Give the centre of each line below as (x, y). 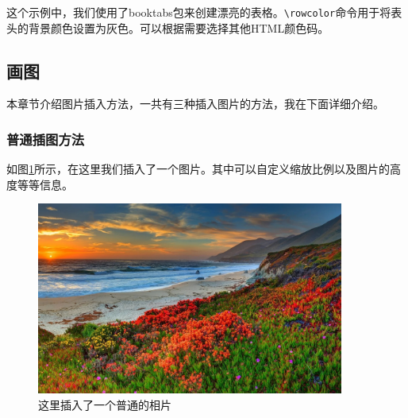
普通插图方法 (46, 139)
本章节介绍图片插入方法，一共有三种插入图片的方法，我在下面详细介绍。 (195, 104)
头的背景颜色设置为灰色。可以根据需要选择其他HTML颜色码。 (168, 27)
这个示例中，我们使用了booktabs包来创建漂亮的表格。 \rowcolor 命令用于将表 (204, 12)
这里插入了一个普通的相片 (105, 404)
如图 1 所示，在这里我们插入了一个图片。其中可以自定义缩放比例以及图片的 (198, 169)
